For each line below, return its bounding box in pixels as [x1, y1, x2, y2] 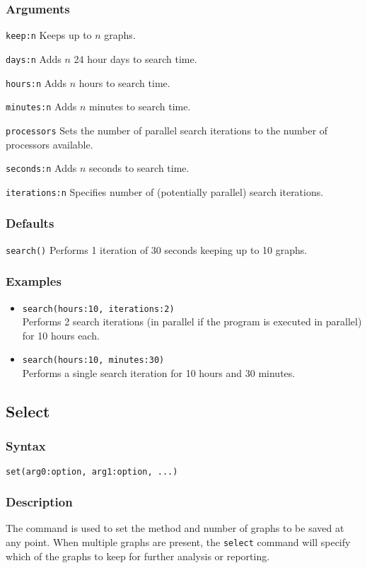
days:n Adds [6, 51, 62, 66]
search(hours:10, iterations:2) [22, 303, 175, 314]
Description [6, 493, 73, 511]
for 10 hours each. [22, 328, 100, 342]
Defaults [6, 214, 54, 232]
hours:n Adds [6, 75, 66, 90]
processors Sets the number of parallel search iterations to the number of [6, 122, 328, 137]
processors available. [6, 137, 93, 151]
